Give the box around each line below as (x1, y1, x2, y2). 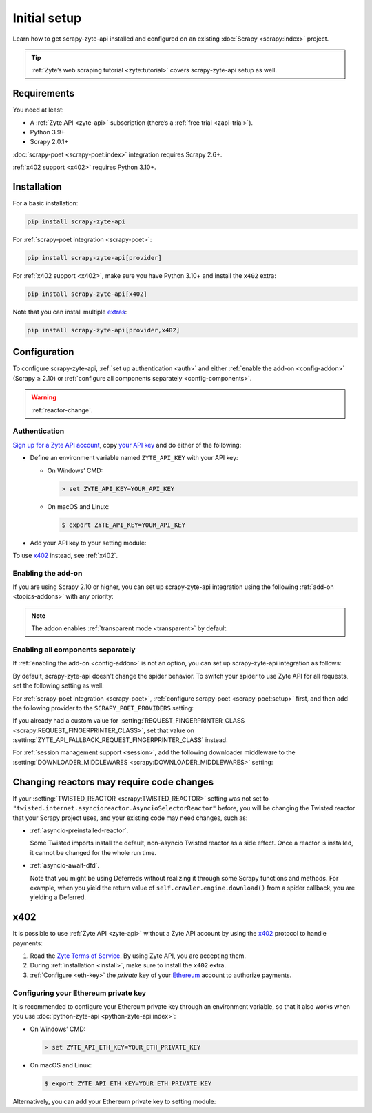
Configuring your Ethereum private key (12, 988, 147, 998)
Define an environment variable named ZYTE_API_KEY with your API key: (30, 454, 238, 462)
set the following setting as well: (12, 681, 105, 690)
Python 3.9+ (30, 128, 65, 137)
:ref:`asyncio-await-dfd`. (30, 861, 100, 870)
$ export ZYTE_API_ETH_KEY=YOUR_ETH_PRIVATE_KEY (44, 1079, 212, 1087)
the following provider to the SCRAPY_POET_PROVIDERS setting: (12, 703, 194, 712)
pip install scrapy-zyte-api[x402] (27, 290, 147, 298)
